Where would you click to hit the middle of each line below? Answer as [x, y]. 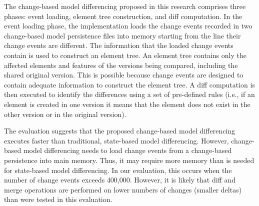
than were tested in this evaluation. [58, 199]
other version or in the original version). [65, 114]
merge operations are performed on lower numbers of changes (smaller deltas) [123, 189]
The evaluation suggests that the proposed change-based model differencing [120, 131]
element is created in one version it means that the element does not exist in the [127, 104]
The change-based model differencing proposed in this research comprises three [125, 6]
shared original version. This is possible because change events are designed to [124, 75]
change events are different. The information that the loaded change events [119, 45]
